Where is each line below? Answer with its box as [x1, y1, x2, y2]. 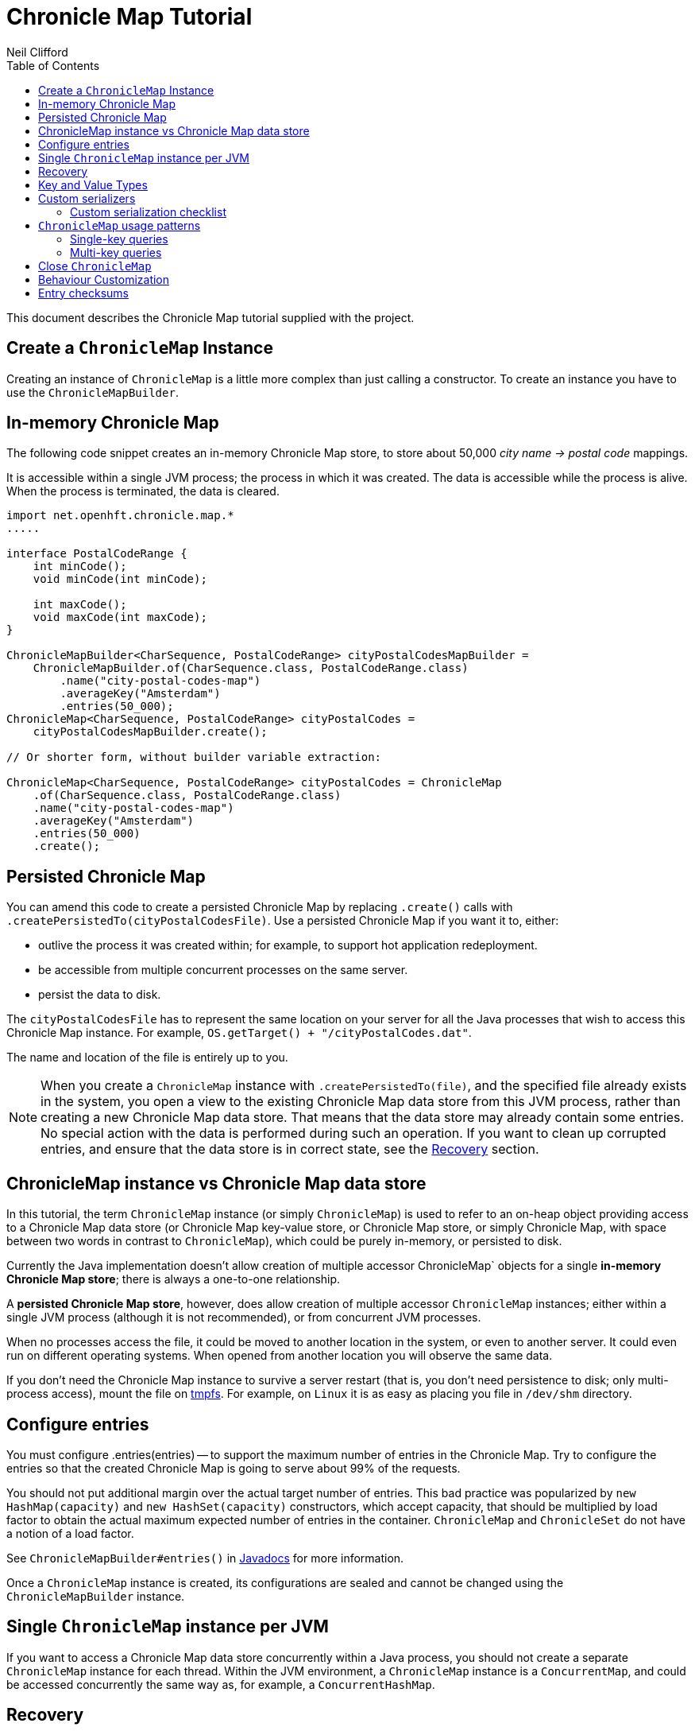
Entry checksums [38, 285, 129, 300]
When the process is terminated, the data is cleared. [6, 484, 280, 499]
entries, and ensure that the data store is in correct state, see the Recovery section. [41, 1141, 539, 1158]
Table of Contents [6, 58, 100, 72]
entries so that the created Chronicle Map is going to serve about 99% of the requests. [6, 1461, 461, 1475]
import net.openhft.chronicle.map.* [6, 509, 234, 522]
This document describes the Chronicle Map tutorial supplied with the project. [6, 310, 415, 324]
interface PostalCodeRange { [6, 547, 187, 561]
